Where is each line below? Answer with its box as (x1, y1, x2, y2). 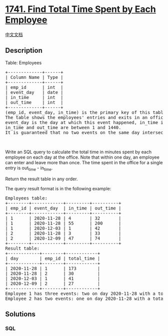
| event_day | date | (5, 89, 63, 95)
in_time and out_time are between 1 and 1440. (5, 125, 121, 130)
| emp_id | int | (5, 84, 63, 90)
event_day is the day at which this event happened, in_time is (5, 120, 166, 125)
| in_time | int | (5, 94, 63, 100)
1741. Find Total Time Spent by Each (5, 4, 156, 15)
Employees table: (5, 195, 47, 201)
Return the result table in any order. (5, 176, 78, 182)
